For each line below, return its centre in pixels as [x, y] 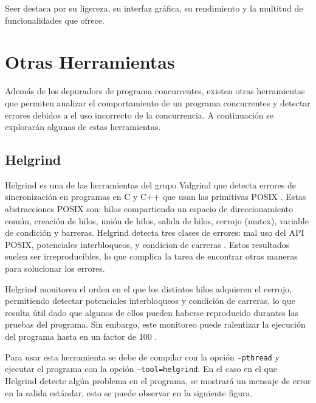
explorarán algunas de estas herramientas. [83, 127]
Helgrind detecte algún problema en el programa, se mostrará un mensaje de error [158, 380]
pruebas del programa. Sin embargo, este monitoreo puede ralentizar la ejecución [155, 324]
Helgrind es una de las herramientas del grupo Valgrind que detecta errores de [150, 184]
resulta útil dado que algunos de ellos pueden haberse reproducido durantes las [152, 312]
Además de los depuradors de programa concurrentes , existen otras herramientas [155, 91]
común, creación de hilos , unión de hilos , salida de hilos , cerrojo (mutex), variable [157, 220]
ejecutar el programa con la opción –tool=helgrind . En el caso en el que [141, 369]
